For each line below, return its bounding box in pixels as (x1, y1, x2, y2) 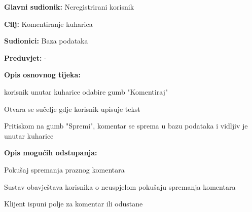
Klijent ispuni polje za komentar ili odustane (4, 198, 143, 209)
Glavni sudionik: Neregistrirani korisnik (4, 2, 134, 12)
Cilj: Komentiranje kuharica (4, 18, 93, 29)
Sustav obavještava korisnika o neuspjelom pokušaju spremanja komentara (4, 181, 236, 192)
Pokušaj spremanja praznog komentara (4, 164, 125, 175)
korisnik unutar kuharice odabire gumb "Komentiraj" (4, 86, 168, 97)
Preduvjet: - (4, 52, 47, 63)
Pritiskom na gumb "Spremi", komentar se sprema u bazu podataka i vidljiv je (4, 120, 248, 131)
